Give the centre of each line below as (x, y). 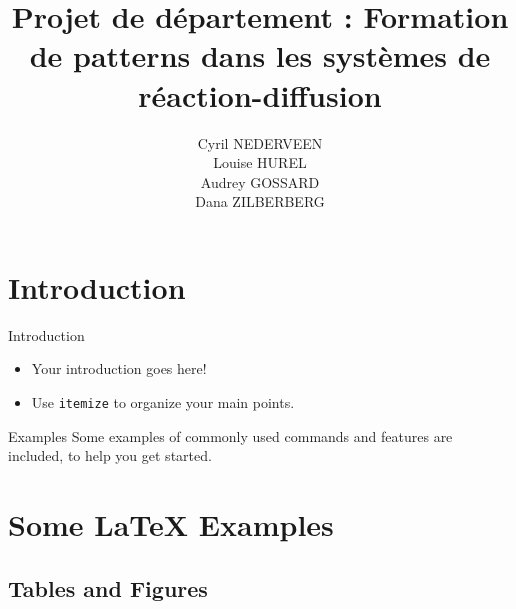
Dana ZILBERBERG (260, 201)
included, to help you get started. (110, 455)
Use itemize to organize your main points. (163, 402)
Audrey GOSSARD (260, 181)
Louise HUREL (260, 162)
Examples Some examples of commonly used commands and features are (230, 435)
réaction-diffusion (260, 94)
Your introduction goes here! (119, 368)
